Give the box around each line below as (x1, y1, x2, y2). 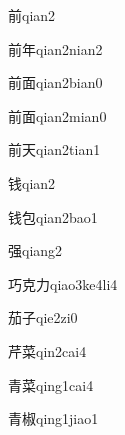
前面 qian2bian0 (8, 72, 103, 93)
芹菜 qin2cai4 (8, 340, 87, 361)
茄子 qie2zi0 (8, 307, 78, 328)
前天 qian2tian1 (8, 139, 101, 160)
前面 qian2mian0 (8, 105, 107, 126)
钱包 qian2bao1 (8, 206, 98, 227)
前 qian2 (8, 5, 56, 25)
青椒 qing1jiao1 (8, 408, 99, 429)
